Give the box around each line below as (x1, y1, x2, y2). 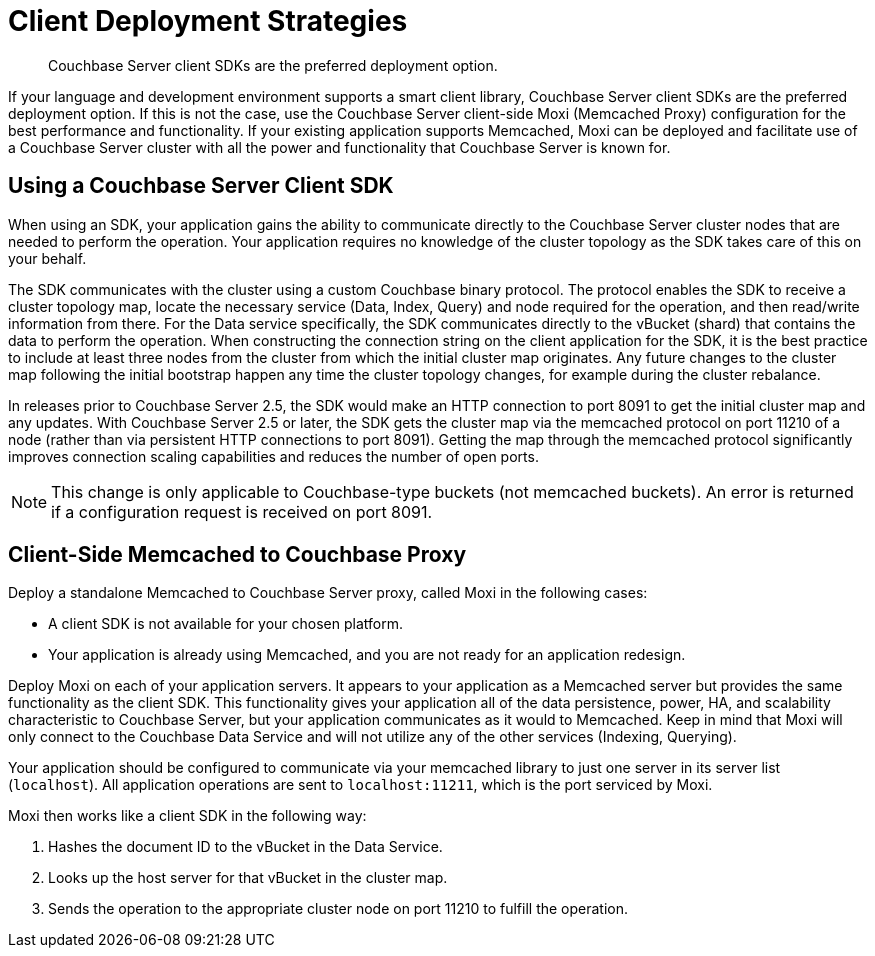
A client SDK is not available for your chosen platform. (48, 615, 403, 633)
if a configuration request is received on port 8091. (51, 501, 433, 522)
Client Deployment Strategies (8, 4, 408, 38)
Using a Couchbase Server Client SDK (8, 173, 394, 199)
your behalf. (8, 249, 87, 267)
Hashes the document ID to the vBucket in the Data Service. (48, 838, 443, 856)
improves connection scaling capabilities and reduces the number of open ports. (8, 447, 539, 465)
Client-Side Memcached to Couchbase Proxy (8, 542, 467, 568)
